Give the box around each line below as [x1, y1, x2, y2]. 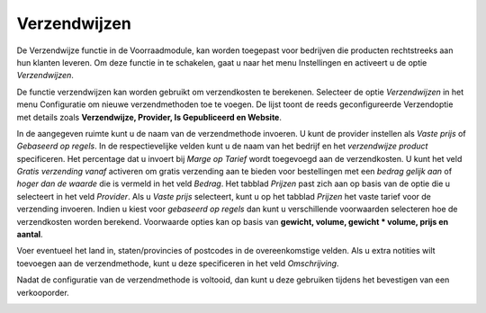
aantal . [16, 229, 44, 240]
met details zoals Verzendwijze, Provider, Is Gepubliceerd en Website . [16, 112, 283, 122]
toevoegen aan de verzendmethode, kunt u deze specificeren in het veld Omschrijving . [16, 257, 339, 269]
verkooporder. [16, 287, 69, 298]
